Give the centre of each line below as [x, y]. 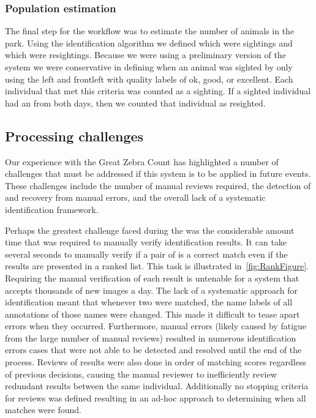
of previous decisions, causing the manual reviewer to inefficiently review [141, 374]
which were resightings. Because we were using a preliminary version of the [145, 55]
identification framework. [52, 209]
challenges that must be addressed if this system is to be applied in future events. [158, 174]
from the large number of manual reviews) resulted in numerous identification [151, 338]
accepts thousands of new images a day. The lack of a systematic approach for [152, 290]
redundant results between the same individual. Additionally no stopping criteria [157, 386]
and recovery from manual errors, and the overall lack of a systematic [135, 197]
